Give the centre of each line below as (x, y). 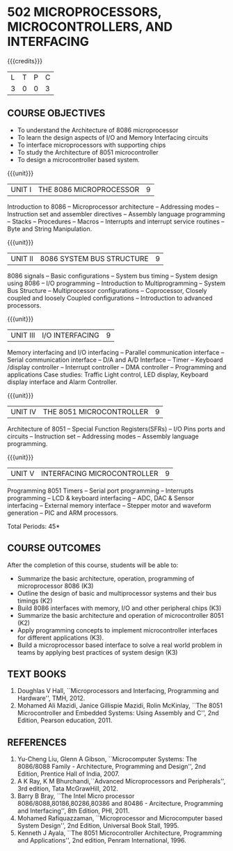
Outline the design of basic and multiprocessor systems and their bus (117, 593)
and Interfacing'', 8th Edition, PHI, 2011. (73, 811)
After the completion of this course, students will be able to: (93, 565)
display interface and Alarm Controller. (62, 382)
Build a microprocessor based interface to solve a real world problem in (120, 645)
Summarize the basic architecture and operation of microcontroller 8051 (120, 615)
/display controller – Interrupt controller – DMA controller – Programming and (117, 367)
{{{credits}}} (25, 61)
